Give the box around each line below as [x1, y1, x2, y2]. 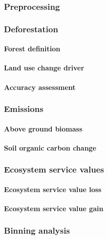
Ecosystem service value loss [4, 184, 102, 194]
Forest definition [4, 43, 61, 54]
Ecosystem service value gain [4, 203, 104, 214]
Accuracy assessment [4, 82, 76, 92]
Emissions [4, 103, 43, 115]
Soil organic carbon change [4, 142, 96, 152]
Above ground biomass [4, 123, 83, 133]
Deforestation [4, 22, 58, 35]
